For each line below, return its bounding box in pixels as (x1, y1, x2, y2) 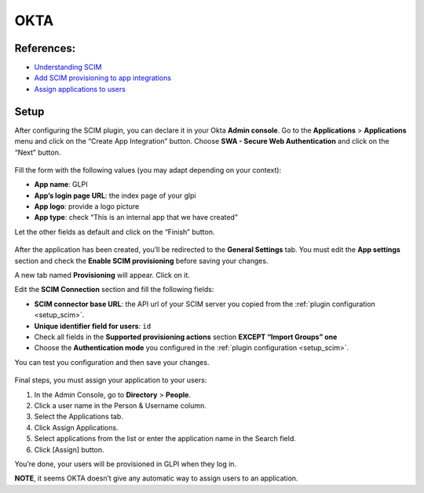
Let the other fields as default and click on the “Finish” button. (14, 227, 215, 236)
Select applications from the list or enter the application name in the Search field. (34, 434, 296, 444)
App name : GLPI (34, 180, 88, 189)
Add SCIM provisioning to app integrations (34, 73, 172, 82)
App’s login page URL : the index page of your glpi (34, 191, 196, 200)
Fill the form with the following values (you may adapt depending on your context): (14, 165, 282, 174)
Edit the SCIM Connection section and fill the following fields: (14, 285, 214, 294)
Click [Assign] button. (34, 444, 105, 455)
